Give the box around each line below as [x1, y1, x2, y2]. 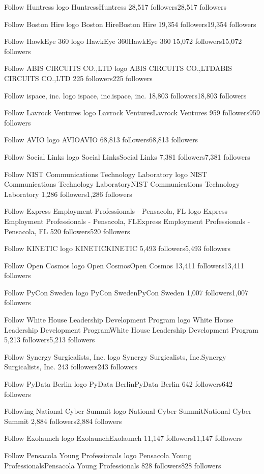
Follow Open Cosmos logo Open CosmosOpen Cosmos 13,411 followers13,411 [4, 260, 244, 270]
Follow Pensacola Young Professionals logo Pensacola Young [4, 450, 192, 460]
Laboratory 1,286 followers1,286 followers [4, 188, 132, 199]
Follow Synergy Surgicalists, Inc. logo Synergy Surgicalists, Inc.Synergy [4, 351, 226, 362]
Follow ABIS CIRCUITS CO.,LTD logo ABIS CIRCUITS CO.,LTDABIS [4, 63, 232, 73]
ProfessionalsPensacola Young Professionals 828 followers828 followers [4, 460, 221, 470]
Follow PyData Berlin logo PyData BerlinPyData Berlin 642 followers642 [4, 379, 233, 389]
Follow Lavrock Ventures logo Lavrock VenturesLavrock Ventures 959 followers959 [4, 107, 260, 118]
